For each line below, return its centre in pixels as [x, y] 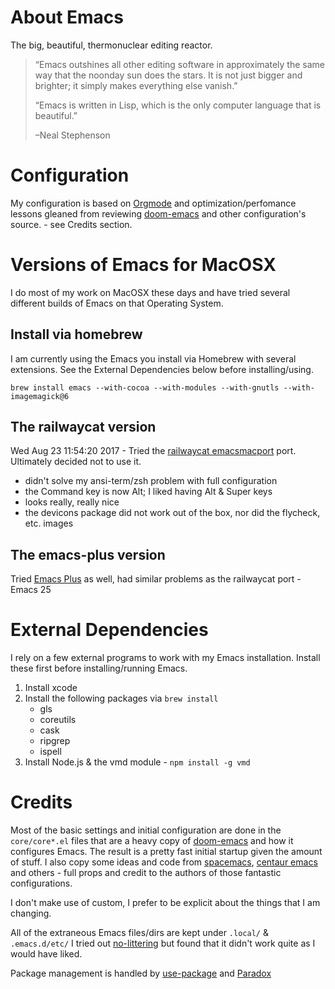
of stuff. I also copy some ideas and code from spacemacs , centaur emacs [164, 862]
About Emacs [67, 17]
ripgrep [55, 741]
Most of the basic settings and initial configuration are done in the [146, 830]
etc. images [49, 523]
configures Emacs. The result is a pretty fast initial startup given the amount [166, 852]
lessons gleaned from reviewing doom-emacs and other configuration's [158, 213]
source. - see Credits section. [71, 224]
